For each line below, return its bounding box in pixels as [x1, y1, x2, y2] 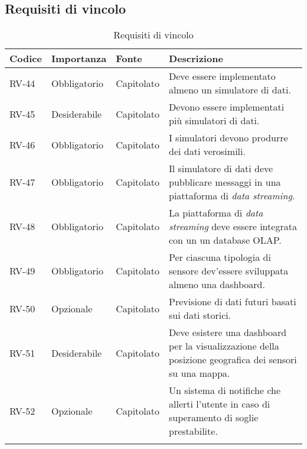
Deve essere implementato [169, 69, 276, 83]
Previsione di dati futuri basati [169, 295, 296, 309]
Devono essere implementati [169, 100, 285, 114]
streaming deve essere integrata [169, 219, 297, 234]
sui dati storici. [169, 308, 231, 322]
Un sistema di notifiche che [169, 383, 281, 398]
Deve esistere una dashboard [169, 325, 287, 340]
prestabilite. [169, 424, 218, 438]
